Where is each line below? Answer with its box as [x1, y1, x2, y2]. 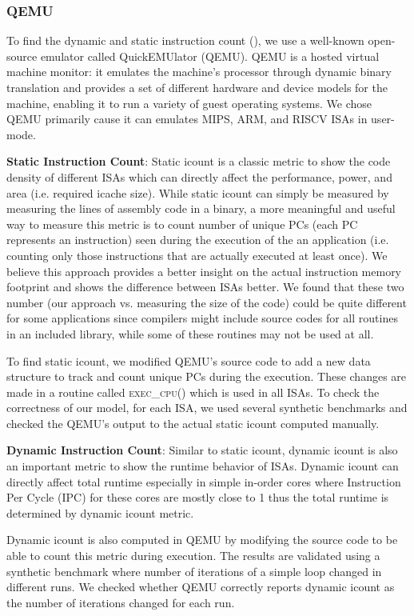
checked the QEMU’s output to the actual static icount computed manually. [6, 414, 380, 431]
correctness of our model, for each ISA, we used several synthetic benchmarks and [6, 399, 408, 416]
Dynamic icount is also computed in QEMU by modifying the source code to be [6, 531, 398, 548]
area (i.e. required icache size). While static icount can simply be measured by [6, 184, 389, 201]
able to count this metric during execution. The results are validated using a [6, 547, 380, 564]
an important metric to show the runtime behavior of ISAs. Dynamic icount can [6, 458, 399, 474]
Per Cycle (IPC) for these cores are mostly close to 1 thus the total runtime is [6, 489, 389, 506]
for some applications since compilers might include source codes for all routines [6, 310, 398, 326]
